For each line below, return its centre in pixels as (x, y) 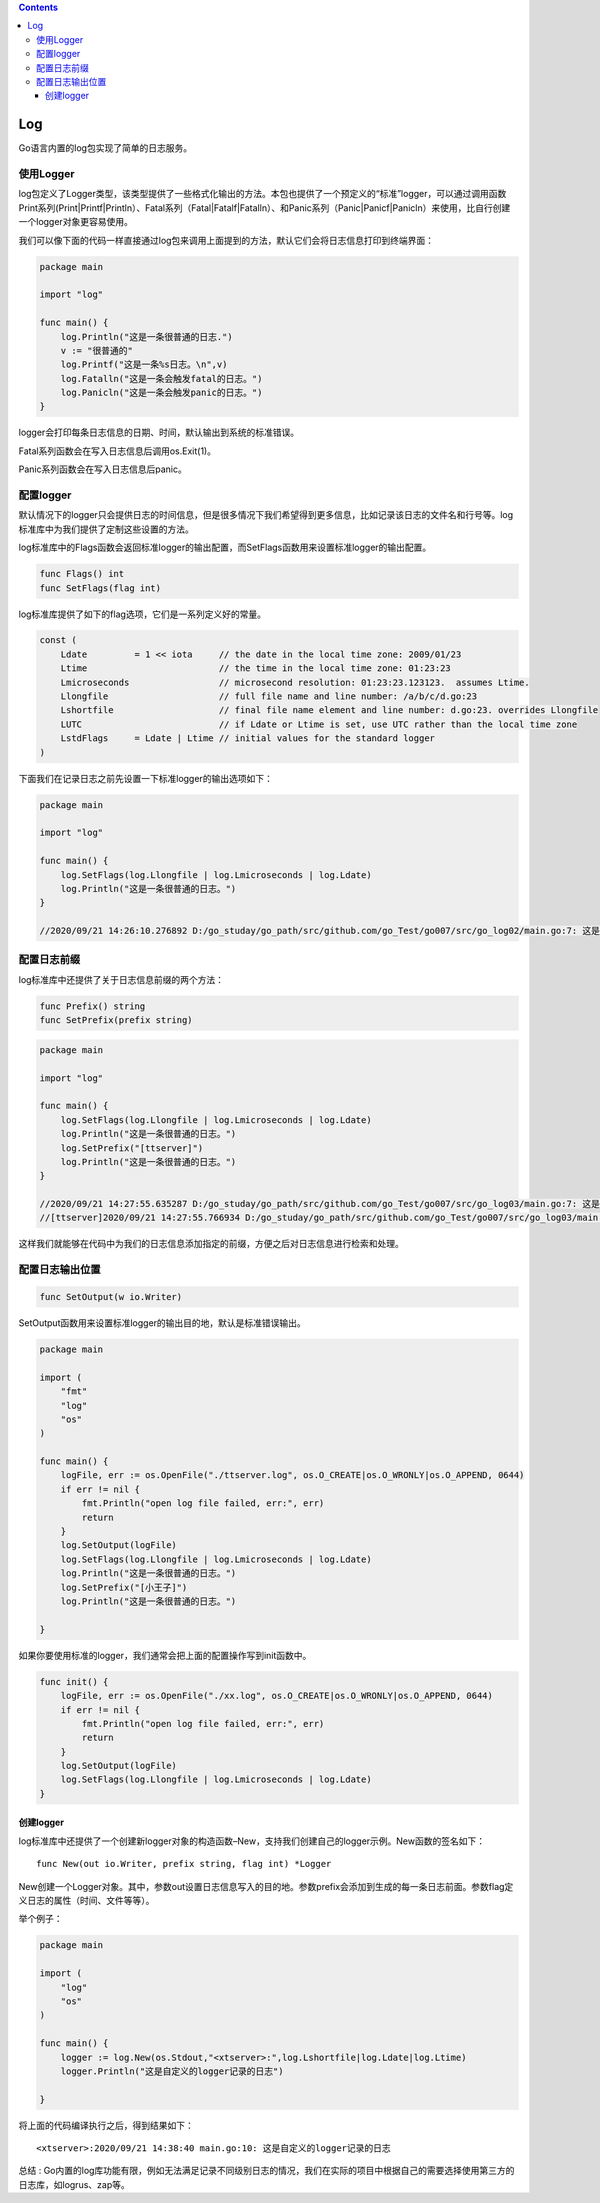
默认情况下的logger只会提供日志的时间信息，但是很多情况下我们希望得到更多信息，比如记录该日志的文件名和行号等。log (266, 515)
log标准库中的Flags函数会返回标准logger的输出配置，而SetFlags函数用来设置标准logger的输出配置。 (225, 547)
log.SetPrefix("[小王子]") (124, 1587)
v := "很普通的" (97, 350)
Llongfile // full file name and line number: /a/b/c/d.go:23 (269, 696)
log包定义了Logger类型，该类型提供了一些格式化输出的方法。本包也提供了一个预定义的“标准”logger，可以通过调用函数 (262, 194)
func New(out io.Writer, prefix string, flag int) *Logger (184, 1864)
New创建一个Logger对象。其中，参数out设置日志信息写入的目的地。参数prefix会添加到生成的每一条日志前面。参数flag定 (266, 1886)
